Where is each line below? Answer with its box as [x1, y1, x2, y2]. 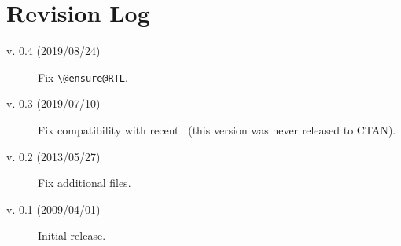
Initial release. [38, 227, 106, 244]
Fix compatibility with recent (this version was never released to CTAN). [38, 121, 396, 138]
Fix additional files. [38, 174, 131, 191]
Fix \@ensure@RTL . [38, 68, 128, 85]
